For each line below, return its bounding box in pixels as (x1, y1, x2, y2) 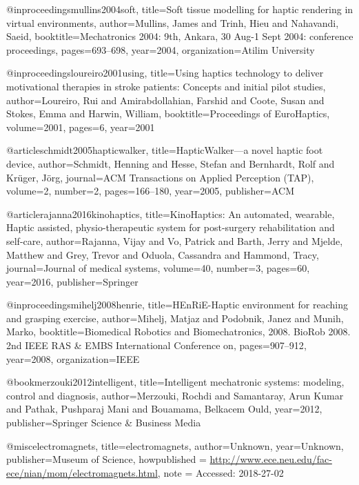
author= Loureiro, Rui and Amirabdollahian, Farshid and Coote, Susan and (6, 92, 325, 107)
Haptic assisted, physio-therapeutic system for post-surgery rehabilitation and (6, 220, 335, 235)
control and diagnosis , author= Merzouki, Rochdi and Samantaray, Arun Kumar (6, 388, 344, 402)
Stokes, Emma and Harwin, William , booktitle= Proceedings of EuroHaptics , (6, 106, 330, 121)
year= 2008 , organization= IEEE (6, 351, 140, 366)
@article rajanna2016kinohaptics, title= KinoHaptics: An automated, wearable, (6, 206, 335, 221)
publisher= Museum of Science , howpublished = (6, 452, 207, 466)
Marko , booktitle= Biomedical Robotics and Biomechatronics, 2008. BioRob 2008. (6, 324, 351, 339)
